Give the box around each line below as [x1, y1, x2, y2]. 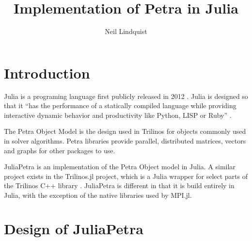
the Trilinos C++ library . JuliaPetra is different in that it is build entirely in [4, 180, 235, 191]
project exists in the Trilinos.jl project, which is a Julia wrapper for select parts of [4, 171, 248, 181]
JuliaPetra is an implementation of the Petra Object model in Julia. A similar [4, 161, 236, 172]
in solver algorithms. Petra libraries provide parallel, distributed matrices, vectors [4, 136, 246, 146]
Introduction [4, 63, 90, 82]
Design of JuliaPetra [4, 218, 143, 238]
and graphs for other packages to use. [4, 145, 115, 155]
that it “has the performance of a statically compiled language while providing [4, 100, 236, 111]
